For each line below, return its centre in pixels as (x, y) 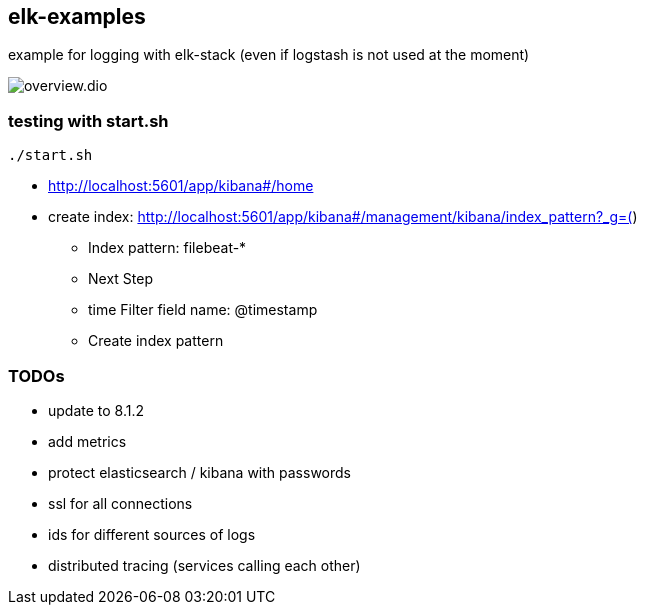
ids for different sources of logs (152, 534)
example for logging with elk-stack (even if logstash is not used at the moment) (269, 55)
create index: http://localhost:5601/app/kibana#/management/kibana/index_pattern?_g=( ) (343, 217)
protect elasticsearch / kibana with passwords (199, 472)
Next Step (120, 279)
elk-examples (77, 16)
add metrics (87, 441)
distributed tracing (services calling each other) (204, 565)
